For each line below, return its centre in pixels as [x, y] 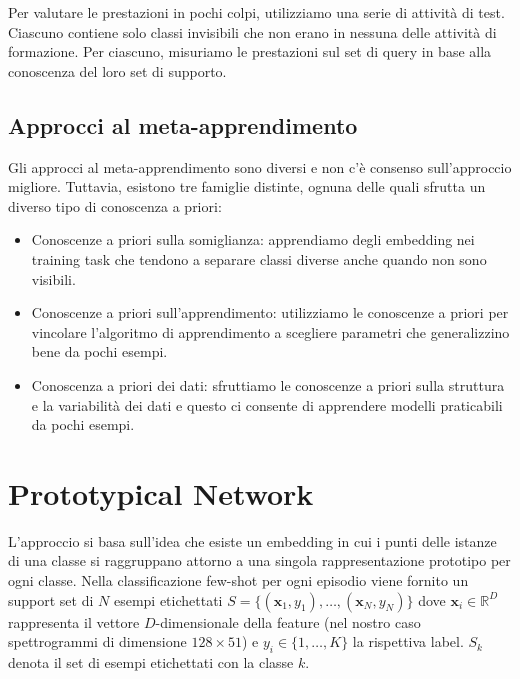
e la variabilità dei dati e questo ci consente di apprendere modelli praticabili [267, 404]
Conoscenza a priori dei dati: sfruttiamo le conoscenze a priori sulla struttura [268, 384]
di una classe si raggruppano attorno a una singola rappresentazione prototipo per [259, 560]
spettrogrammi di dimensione [97, 641]
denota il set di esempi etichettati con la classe [151, 662]
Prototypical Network [161, 492]
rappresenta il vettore [74, 621]
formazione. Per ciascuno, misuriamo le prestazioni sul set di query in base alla [250, 51]
